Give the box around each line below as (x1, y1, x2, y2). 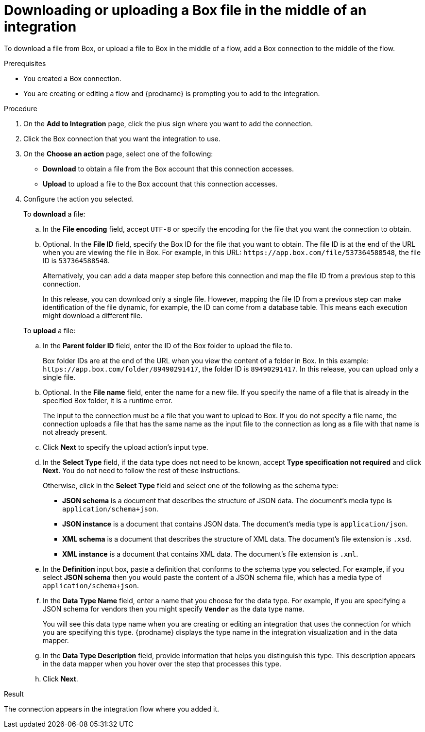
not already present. (43, 427, 107, 436)
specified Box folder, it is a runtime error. (43, 396, 173, 405)
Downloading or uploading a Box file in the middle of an (4, 2, 367, 18)
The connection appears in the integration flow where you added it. (4, 704, 219, 713)
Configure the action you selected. (23, 194, 134, 203)
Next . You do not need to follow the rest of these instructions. (43, 466, 240, 475)
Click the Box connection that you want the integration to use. (23, 134, 221, 143)
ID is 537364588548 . (43, 256, 110, 265)
